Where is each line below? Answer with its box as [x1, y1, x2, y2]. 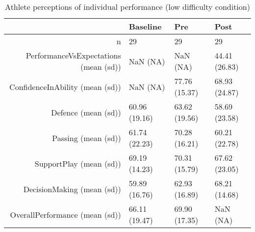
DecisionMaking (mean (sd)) [23, 183, 121, 195]
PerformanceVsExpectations [25, 50, 121, 61]
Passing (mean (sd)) [52, 132, 121, 144]
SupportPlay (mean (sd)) [34, 157, 121, 169]
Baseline [128, 21, 162, 32]
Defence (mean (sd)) [51, 106, 121, 118]
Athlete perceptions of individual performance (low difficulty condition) [5, 1, 250, 12]
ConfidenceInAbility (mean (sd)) [9, 81, 121, 92]
